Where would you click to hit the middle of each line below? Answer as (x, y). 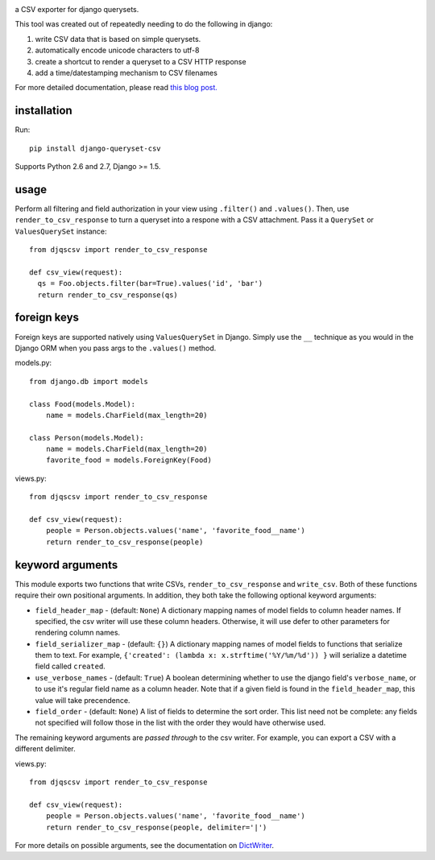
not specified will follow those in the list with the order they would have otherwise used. (180, 723)
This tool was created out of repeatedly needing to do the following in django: (144, 24)
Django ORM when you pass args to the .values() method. (116, 348)
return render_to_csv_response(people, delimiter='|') (156, 827)
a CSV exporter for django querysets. (77, 9)
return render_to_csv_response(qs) (108, 295)
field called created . (70, 666)
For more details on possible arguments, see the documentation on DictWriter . (144, 845)
